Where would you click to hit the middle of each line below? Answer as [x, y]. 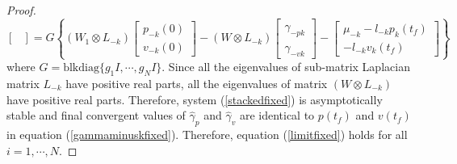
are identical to [277, 115]
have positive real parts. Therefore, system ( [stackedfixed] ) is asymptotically [195, 99]
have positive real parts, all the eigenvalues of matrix [197, 83]
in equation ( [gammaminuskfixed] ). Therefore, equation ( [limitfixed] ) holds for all [207, 134]
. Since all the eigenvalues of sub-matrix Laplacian [286, 67]
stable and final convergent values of [96, 115]
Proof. [21, 10]
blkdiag [81, 68]
